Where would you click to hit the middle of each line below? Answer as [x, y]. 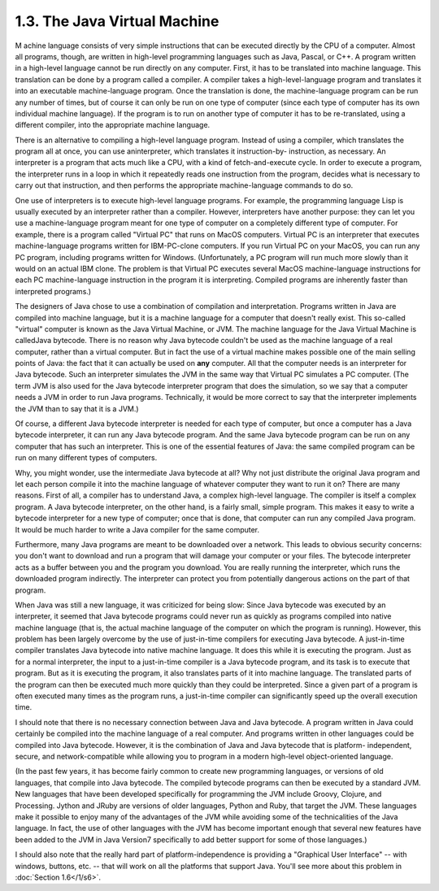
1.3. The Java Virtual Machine [117, 21]
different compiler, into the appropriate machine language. [113, 125]
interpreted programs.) [53, 291]
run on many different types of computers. [86, 458]
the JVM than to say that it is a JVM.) [77, 409]
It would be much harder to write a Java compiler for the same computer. [137, 529]
